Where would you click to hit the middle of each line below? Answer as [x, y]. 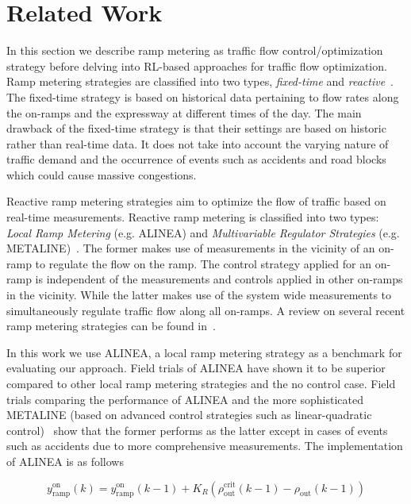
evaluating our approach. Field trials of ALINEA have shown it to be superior [196, 368]
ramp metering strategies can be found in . [111, 326]
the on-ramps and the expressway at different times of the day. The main [184, 112]
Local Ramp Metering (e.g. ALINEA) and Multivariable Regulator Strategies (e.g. [203, 232]
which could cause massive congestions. [102, 174]
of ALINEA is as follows [65, 461]
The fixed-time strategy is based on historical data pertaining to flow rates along [203, 96]
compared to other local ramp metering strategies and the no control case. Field [201, 383]
